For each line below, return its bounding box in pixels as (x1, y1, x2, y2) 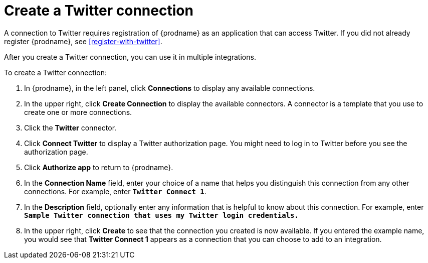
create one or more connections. (24, 107, 132, 116)
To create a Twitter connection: (4, 68, 107, 77)
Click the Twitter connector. (24, 123, 117, 132)
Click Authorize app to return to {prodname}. (24, 163, 173, 172)
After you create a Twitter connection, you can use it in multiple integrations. (4, 52, 256, 61)
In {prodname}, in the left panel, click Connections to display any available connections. (24, 83, 315, 92)
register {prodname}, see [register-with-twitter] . (4, 37, 162, 46)
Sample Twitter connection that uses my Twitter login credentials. (24, 211, 299, 219)
